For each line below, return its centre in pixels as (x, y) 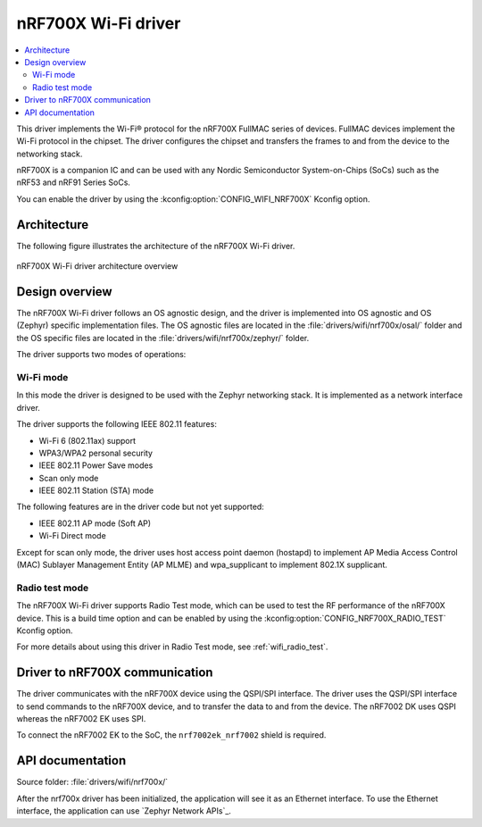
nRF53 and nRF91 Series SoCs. (74, 182)
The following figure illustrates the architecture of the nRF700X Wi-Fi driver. (156, 246)
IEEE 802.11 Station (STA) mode (96, 490)
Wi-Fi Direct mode (72, 536)
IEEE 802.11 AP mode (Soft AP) (95, 523)
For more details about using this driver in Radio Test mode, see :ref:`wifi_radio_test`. (172, 647)
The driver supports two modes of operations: (101, 355)
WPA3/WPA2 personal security (96, 453)
